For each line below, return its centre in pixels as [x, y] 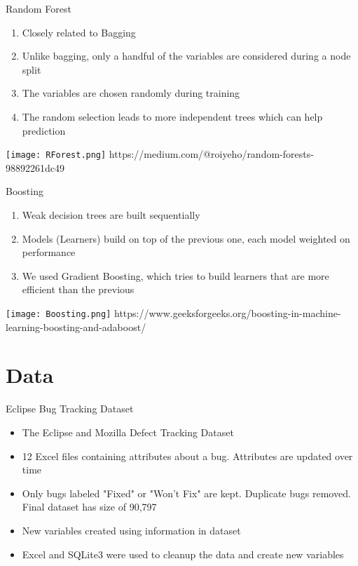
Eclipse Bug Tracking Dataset [70, 409]
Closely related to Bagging [79, 32]
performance [49, 252]
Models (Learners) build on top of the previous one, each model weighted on [186, 238]
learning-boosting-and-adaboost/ [76, 326]
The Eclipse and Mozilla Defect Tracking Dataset [128, 432]
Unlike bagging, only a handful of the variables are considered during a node [186, 56]
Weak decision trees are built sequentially [111, 215]
